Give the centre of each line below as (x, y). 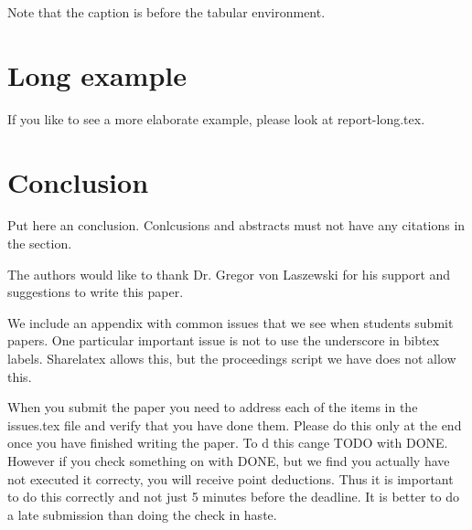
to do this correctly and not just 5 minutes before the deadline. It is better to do (233, 497)
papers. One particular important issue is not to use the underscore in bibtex (224, 340)
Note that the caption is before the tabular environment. (166, 12)
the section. (40, 244)
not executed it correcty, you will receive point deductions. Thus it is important (231, 478)
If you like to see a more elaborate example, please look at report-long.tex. (216, 118)
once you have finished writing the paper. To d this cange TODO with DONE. (228, 443)
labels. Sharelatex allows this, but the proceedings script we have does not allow (232, 358)
